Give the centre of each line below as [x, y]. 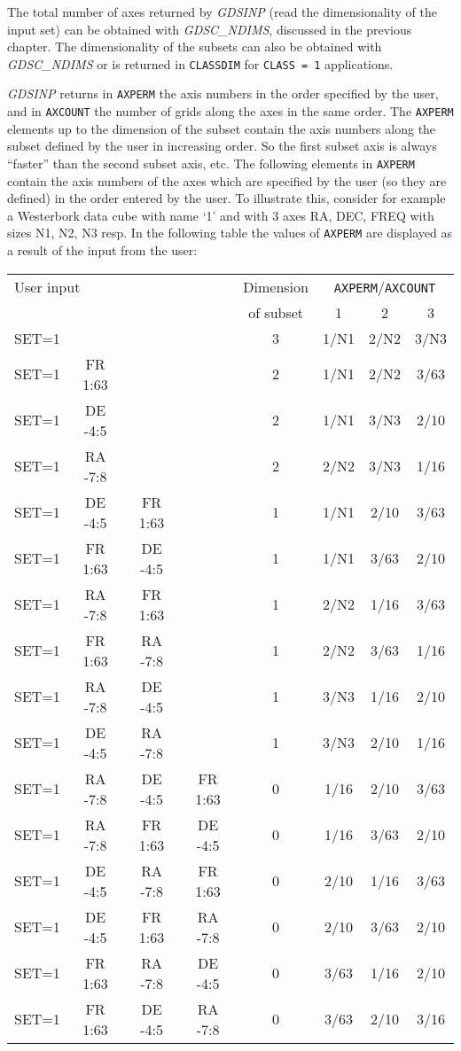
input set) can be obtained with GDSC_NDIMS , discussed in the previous [210, 29]
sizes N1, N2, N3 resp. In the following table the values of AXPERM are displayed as [230, 233]
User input [47, 286]
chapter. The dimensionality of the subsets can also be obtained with [195, 47]
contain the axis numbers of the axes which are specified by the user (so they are [227, 180]
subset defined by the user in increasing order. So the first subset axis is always [222, 146]
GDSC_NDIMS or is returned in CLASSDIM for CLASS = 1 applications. [200, 63]
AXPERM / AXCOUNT [385, 286]
